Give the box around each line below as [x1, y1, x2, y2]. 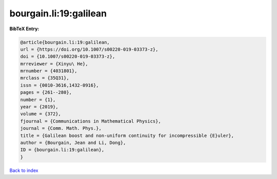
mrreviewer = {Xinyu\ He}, [20, 61, 88, 67]
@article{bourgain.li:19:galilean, [20, 39, 110, 45]
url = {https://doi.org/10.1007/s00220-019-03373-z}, [20, 46, 159, 52]
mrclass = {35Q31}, [20, 75, 69, 81]
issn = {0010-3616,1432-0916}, [20, 82, 100, 88]
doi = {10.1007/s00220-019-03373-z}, [20, 54, 115, 59]
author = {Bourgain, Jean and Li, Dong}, [20, 140, 126, 146]
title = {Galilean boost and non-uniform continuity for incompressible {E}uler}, [20, 132, 234, 138]
